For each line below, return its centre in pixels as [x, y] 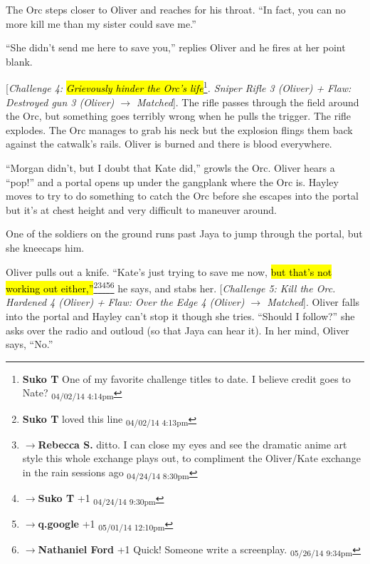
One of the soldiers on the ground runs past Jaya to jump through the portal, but [184, 234]
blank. [19, 61]
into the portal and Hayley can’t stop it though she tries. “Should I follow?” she [180, 316]
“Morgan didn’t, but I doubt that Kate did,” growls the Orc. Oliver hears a [170, 168]
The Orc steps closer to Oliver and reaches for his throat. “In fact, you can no [176, 9]
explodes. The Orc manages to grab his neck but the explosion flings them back [179, 129]
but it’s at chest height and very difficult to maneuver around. [142, 209]
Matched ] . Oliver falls [313, 302]
